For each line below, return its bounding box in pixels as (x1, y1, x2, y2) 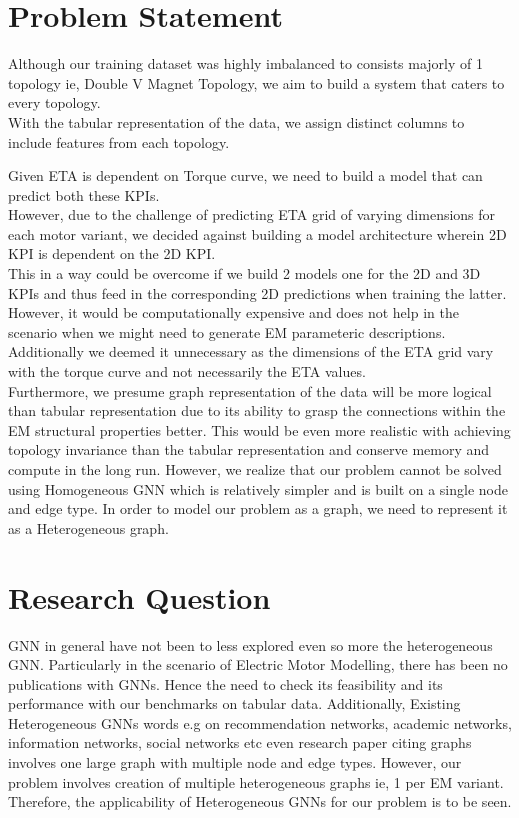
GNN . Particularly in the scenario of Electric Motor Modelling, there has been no (8, 654, 508, 675)
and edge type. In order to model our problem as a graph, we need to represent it (8, 498, 508, 519)
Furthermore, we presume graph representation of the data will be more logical (8, 380, 492, 401)
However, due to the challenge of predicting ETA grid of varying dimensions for (8, 204, 496, 225)
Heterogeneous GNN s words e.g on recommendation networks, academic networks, (8, 712, 512, 733)
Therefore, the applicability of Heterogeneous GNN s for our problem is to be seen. (8, 791, 512, 812)
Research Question (8, 576, 271, 617)
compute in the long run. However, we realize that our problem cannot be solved (8, 459, 502, 479)
